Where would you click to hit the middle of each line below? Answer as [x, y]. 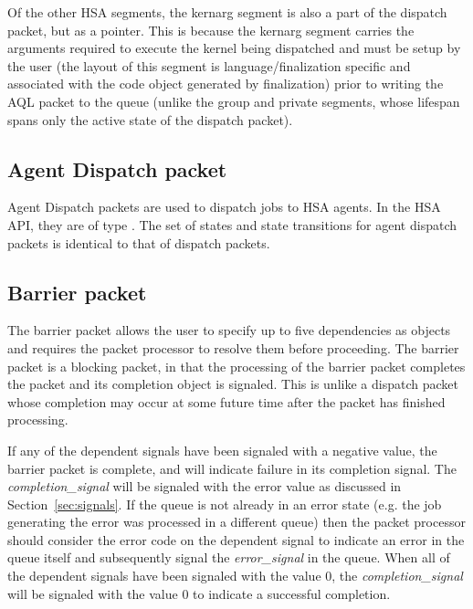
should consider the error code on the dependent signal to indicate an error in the [236, 539]
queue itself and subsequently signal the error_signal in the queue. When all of [229, 557]
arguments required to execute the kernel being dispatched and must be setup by [234, 48]
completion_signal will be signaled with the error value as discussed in [205, 486]
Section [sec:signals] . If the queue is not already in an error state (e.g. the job [225, 504]
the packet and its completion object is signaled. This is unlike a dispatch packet [233, 384]
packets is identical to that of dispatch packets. [139, 242]
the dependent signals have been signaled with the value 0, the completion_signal [235, 576]
